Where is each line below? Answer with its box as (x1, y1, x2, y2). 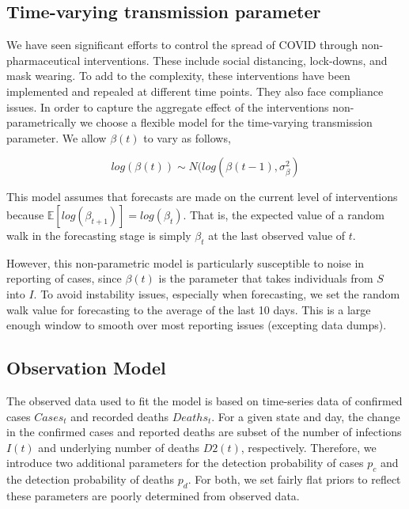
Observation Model (6, 355, 166, 380)
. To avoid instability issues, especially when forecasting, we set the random (33, 285, 400, 302)
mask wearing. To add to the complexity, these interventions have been (6, 67, 350, 84)
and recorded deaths (70, 408, 169, 424)
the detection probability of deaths (6, 471, 175, 488)
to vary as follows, (143, 129, 231, 146)
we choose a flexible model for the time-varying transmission (80, 114, 373, 131)
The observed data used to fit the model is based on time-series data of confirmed (6, 392, 403, 408)
